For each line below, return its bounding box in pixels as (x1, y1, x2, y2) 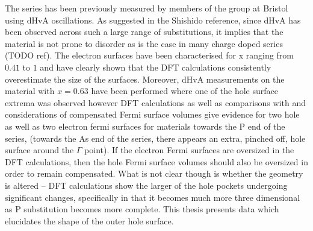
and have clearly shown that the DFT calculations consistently (40, 60, 271, 73)
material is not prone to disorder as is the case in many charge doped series (5, 37, 283, 49)
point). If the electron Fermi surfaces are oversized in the (84, 144, 294, 156)
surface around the (5, 144, 74, 156)
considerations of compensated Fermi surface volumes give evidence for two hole (5, 108, 300, 121)
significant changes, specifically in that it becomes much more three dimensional (5, 191, 300, 203)
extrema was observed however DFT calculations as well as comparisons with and (5, 96, 306, 109)
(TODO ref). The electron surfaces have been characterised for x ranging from (5, 49, 294, 62)
